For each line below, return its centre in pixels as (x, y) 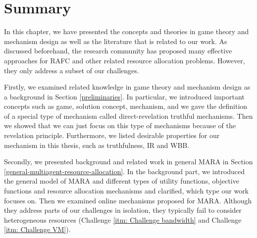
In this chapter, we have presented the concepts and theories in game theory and (127, 31)
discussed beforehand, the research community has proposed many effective (118, 51)
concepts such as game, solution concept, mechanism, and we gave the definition (126, 106)
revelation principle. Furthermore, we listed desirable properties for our (112, 135)
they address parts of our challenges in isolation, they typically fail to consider (123, 210)
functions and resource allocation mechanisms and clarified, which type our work (127, 191)
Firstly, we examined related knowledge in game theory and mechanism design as (127, 87)
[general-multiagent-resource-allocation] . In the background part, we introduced (125, 171)
